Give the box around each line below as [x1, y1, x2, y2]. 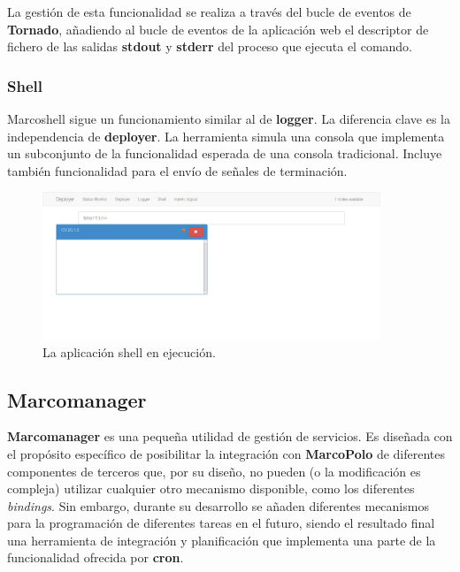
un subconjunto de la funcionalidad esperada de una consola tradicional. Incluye [7, 144, 442, 163]
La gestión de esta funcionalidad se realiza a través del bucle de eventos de [7, 3, 411, 20]
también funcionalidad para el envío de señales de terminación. [7, 161, 348, 179]
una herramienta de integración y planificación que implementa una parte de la [7, 530, 436, 549]
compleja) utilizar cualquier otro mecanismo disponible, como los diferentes [7, 479, 415, 498]
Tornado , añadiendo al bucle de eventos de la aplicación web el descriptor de [7, 19, 429, 38]
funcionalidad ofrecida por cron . [7, 548, 184, 567]
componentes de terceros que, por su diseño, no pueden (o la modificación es [7, 461, 421, 480]
